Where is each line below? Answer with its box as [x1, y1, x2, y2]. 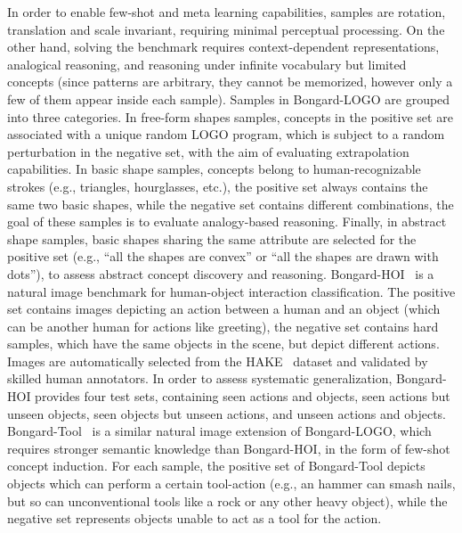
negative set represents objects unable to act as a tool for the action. [7, 509, 382, 528]
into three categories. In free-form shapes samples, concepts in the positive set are [7, 107, 453, 126]
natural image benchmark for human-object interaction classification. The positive [7, 282, 456, 300]
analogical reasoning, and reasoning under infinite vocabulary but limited [7, 54, 407, 73]
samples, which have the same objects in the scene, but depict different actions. [7, 334, 440, 353]
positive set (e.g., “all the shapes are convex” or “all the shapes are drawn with [7, 247, 439, 266]
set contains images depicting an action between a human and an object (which [7, 299, 441, 318]
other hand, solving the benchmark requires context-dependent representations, [7, 37, 440, 56]
